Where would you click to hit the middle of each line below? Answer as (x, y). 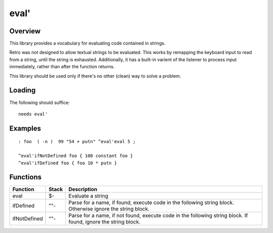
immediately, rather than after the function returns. (62, 67)
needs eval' (33, 114)
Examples (25, 128)
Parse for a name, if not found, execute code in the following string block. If (158, 216)
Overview (25, 31)
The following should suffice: (40, 102)
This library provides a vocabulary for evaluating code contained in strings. (87, 43)
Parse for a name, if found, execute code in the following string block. (151, 203)
